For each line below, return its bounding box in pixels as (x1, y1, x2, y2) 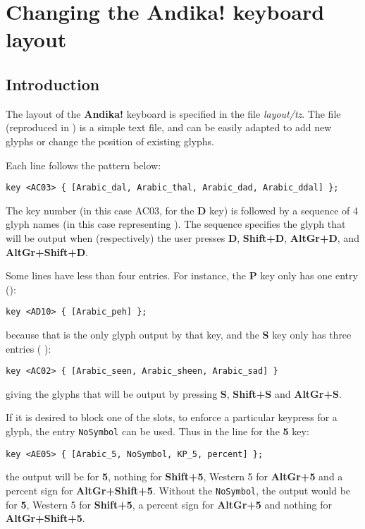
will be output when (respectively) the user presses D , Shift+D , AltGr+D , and (6, 230, 359, 245)
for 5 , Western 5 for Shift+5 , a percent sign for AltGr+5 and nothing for (6, 497, 332, 511)
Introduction (6, 73, 100, 95)
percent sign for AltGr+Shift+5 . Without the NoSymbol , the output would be (6, 482, 351, 497)
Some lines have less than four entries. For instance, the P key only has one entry (6, 268, 358, 283)
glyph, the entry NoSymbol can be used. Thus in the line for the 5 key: (6, 424, 309, 439)
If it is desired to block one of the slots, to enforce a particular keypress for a (6, 410, 338, 425)
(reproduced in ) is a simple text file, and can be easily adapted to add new (6, 120, 332, 135)
